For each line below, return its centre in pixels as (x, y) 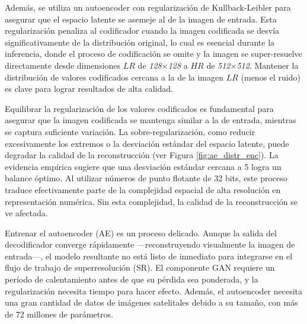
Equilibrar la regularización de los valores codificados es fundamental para (139, 108)
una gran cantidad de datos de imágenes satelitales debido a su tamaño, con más (151, 302)
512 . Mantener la (268, 65)
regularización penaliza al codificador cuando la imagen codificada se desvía (142, 31)
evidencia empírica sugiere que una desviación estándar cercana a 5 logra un (143, 166)
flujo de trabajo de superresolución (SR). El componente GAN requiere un (140, 267)
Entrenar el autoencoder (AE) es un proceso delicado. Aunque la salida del (141, 232)
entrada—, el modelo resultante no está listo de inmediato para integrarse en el (149, 256)
